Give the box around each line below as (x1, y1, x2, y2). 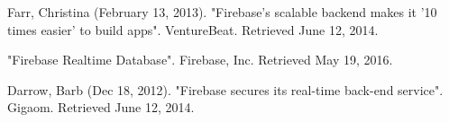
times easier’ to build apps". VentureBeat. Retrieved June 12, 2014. (7, 20, 379, 39)
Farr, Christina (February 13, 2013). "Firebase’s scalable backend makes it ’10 (7, 3, 437, 21)
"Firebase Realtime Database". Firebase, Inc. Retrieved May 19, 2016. (7, 50, 393, 69)
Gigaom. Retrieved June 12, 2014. (7, 98, 195, 117)
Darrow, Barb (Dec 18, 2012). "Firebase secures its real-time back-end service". (7, 80, 444, 99)
